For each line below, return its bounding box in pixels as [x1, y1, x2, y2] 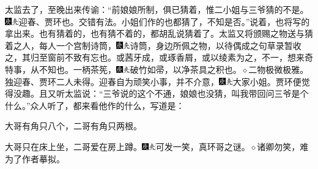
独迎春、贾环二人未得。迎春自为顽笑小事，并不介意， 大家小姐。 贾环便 [5, 75, 301, 88]
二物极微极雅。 [248, 62, 309, 75]
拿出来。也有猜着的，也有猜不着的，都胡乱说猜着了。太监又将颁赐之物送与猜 [5, 27, 313, 40]
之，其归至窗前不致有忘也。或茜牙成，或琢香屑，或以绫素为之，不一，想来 [5, 51, 305, 64]
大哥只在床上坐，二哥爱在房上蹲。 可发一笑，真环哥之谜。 [5, 140, 250, 152]
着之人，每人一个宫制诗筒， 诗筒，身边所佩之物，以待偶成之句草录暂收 [5, 39, 301, 51]
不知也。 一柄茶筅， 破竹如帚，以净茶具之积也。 [39, 62, 242, 75]
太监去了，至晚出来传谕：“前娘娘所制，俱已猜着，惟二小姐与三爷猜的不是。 [5, 3, 309, 15]
